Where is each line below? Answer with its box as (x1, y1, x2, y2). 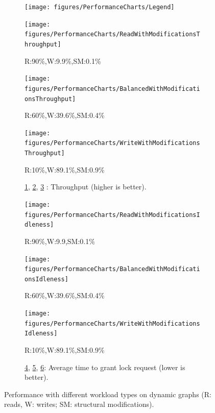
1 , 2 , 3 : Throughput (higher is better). (25, 181, 147, 192)
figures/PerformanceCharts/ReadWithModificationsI (25, 211, 200, 218)
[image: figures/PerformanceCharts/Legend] (25, 4, 175, 11)
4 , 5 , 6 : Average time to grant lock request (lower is (25, 361, 185, 372)
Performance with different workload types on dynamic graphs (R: (4, 388, 211, 399)
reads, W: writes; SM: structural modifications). (4, 399, 154, 409)
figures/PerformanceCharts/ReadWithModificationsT (25, 31, 200, 38)
